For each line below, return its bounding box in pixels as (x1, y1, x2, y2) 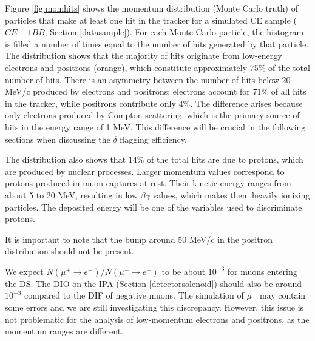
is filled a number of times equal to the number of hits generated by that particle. (5, 37, 309, 50)
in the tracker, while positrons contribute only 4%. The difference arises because (5, 96, 303, 109)
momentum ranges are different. (5, 325, 124, 337)
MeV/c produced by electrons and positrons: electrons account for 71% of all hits (5, 85, 307, 98)
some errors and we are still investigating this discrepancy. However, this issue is (5, 301, 304, 314)
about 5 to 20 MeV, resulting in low (5, 188, 138, 201)
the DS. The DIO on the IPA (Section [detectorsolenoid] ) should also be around (5, 277, 302, 289)
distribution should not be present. (5, 245, 134, 257)
